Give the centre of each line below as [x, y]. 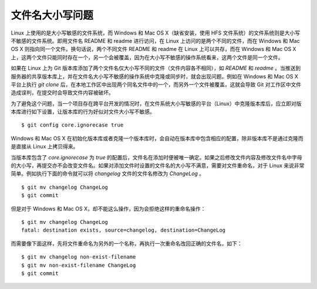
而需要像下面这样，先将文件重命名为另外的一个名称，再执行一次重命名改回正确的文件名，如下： [127, 243]
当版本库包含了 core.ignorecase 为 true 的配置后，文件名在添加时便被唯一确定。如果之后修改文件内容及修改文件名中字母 [156, 157]
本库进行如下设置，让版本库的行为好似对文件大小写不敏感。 [83, 112]
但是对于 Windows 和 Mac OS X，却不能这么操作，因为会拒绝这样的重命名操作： [108, 209]
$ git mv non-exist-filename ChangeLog [79, 265]
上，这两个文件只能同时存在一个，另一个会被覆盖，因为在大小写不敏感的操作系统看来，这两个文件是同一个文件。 [147, 57]
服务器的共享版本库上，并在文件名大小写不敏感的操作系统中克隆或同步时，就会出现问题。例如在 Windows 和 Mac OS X [155, 76]
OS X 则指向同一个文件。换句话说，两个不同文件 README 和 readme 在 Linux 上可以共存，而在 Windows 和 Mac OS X [154, 49]
